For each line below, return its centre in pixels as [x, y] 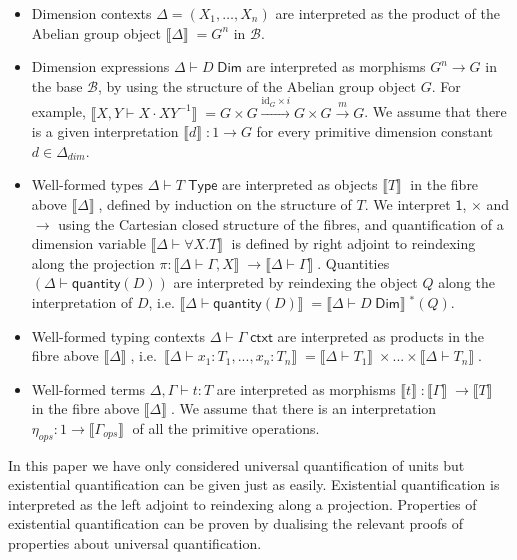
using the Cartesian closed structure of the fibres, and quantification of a [281, 223]
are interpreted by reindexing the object [295, 282]
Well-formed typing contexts [118, 335]
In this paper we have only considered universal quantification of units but [236, 464]
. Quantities [353, 262]
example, [58, 111]
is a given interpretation [105, 131]
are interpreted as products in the [381, 335]
